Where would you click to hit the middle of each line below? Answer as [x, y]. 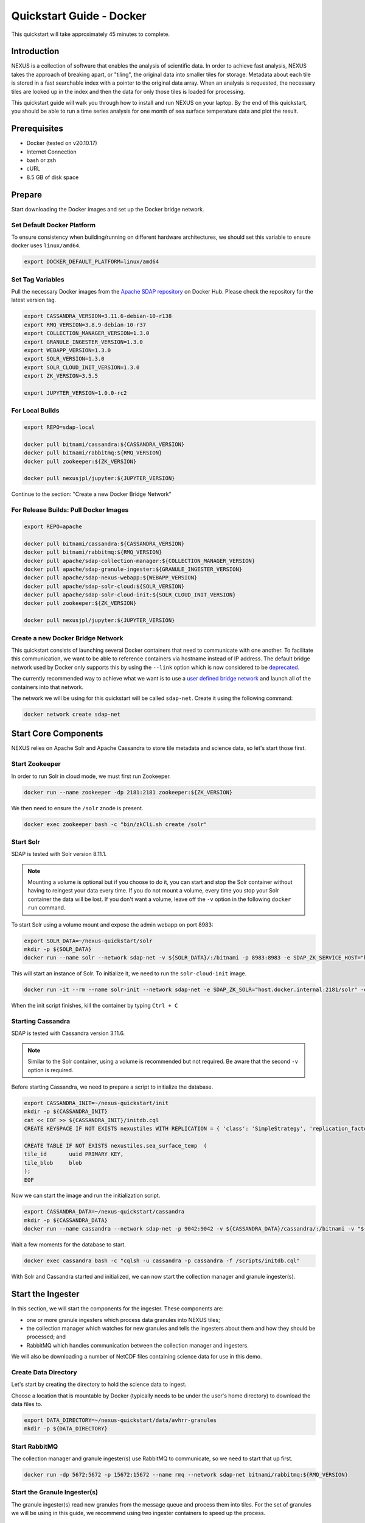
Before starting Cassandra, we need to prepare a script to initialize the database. [112, 1087]
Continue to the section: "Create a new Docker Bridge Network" [91, 494]
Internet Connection [52, 152]
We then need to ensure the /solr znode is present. [77, 808]
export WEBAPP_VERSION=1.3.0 [68, 350]
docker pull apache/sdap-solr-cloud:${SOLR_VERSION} [104, 586]
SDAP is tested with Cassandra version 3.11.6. [68, 1033]
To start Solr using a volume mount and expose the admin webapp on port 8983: [112, 924]
